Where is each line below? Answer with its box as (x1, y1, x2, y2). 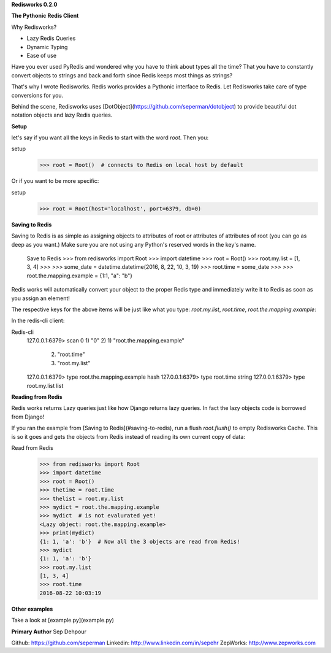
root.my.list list (26, 382, 64, 389)
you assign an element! (11, 295, 70, 302)
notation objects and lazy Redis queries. (11, 111, 113, 119)
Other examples (11, 605, 53, 612)
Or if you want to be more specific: (11, 177, 99, 185)
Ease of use (26, 52, 57, 59)
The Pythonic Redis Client (11, 12, 79, 20)
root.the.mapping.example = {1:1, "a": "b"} (26, 272, 133, 279)
